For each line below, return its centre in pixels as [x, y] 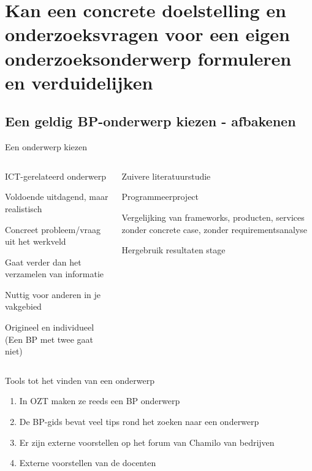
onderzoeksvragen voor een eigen [147, 34]
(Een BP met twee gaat [49, 339]
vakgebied [23, 306]
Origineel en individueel [50, 327]
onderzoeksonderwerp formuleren [148, 58]
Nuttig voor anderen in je [53, 294]
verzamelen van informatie [55, 274]
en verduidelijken [79, 82]
